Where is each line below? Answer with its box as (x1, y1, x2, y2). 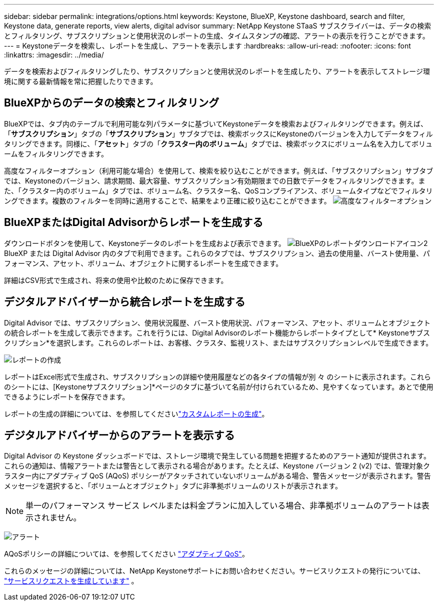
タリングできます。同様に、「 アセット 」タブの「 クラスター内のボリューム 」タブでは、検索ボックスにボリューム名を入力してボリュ (4, 139, 432, 148)
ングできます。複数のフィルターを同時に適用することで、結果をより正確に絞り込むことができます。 (4, 196, 331, 205)
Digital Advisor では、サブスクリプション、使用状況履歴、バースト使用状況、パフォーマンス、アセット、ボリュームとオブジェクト (4, 318, 431, 327)
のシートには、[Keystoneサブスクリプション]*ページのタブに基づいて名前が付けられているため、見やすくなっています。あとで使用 (4, 382, 433, 391)
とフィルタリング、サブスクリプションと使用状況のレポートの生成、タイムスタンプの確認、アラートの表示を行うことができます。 (4, 31, 429, 40)
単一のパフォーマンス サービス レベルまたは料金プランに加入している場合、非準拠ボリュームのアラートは (25, 500, 421, 511)
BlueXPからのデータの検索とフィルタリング (4, 96, 219, 109)
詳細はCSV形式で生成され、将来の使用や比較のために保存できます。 (4, 275, 228, 284)
